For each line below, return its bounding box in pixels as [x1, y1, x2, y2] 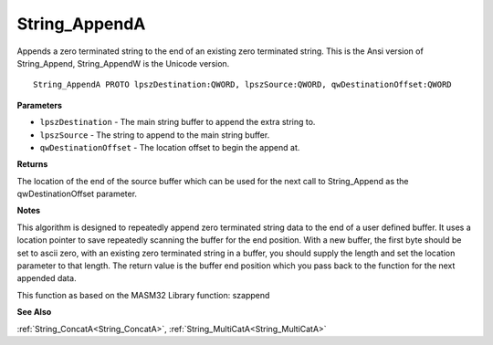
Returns [16, 159, 48, 170]
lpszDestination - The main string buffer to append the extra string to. [39, 117, 316, 128]
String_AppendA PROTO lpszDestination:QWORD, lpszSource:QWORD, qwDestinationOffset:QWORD [33, 79, 452, 90]
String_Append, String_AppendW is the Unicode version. [16, 57, 230, 68]
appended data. [16, 273, 77, 284]
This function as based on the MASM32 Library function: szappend [16, 289, 270, 300]
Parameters [16, 99, 63, 110]
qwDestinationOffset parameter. [16, 188, 137, 200]
